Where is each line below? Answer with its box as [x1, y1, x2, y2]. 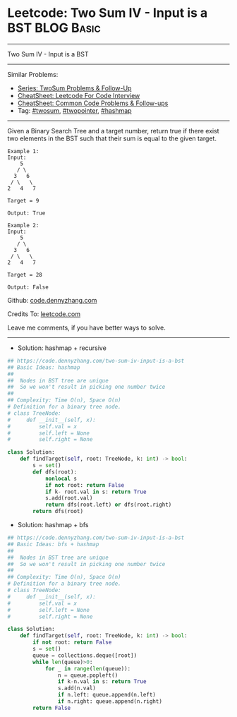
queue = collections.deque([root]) [32, 651, 138, 659]
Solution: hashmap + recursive [17, 344, 107, 352]
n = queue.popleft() [57, 672, 119, 679]
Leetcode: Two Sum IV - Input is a [7, 5, 208, 21]
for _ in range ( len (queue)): [44, 665, 131, 672]
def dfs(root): [32, 468, 78, 476]
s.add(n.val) [57, 685, 97, 692]
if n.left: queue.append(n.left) [57, 692, 157, 699]
